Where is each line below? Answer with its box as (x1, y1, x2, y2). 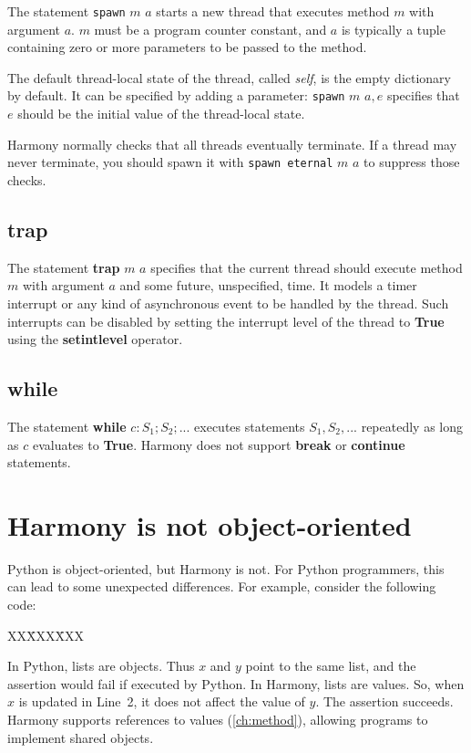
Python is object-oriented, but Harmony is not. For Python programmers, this (7, 559, 445, 578)
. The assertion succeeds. (315, 692, 454, 711)
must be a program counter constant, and (94, 19, 327, 38)
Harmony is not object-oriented (7, 506, 412, 543)
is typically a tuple (341, 19, 445, 38)
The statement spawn (7, 2, 126, 20)
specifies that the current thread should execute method (150, 257, 463, 277)
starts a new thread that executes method (156, 2, 390, 20)
